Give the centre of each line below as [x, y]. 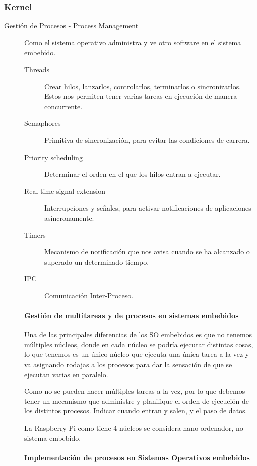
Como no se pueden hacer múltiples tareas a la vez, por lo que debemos [135, 391]
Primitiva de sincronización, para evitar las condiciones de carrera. [147, 140]
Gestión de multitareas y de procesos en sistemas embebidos [132, 315]
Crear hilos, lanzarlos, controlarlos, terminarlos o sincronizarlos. [143, 86]
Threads [37, 69]
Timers [35, 235]
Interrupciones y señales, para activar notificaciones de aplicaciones [148, 208]
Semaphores [43, 123]
